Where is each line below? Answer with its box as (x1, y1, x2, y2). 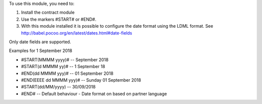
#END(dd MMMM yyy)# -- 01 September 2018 (21, 70, 114, 76)
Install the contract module (21, 10, 75, 16)
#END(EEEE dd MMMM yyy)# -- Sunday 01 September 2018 (21, 77, 141, 83)
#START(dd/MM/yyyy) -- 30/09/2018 (21, 84, 96, 90)
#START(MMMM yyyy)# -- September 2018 (21, 56, 109, 63)
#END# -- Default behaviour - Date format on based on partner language (21, 90, 167, 97)
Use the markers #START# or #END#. (21, 16, 97, 22)
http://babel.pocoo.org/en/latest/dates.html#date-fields (21, 30, 132, 36)
